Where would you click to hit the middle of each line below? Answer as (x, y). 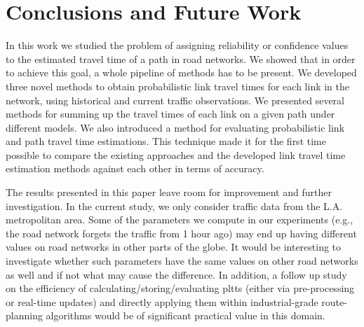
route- (334, 301)
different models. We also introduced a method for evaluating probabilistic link (175, 127)
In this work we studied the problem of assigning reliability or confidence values (177, 45)
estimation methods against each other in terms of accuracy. (135, 168)
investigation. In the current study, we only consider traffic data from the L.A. (174, 206)
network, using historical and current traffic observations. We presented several (175, 100)
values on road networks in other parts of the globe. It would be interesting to (174, 247)
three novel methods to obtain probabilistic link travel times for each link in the (178, 86)
